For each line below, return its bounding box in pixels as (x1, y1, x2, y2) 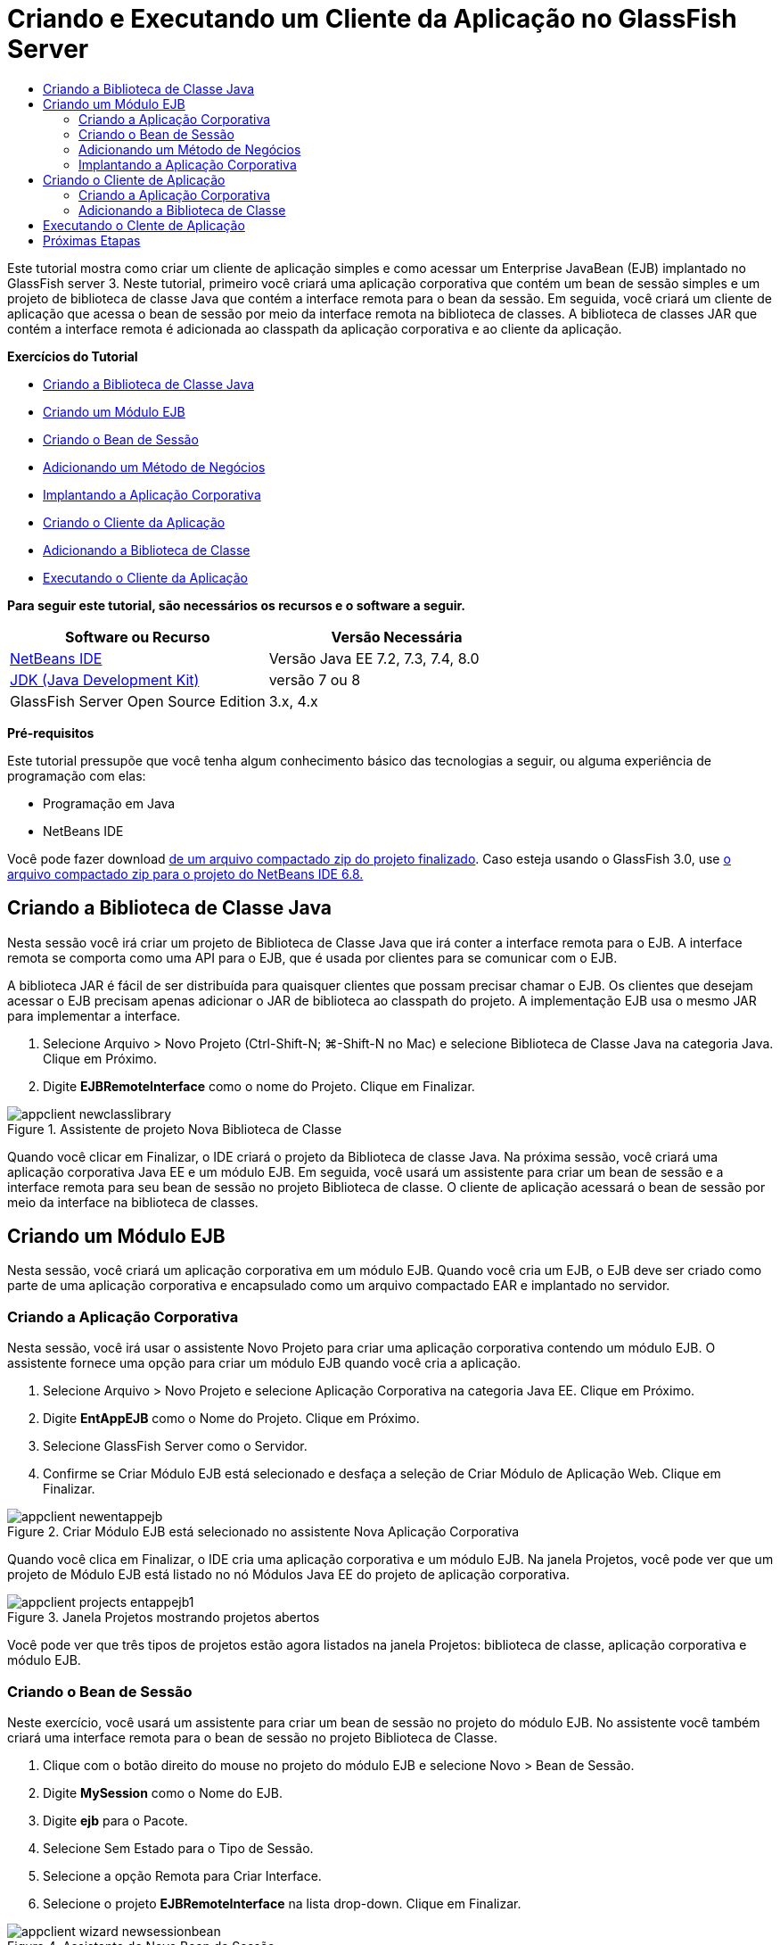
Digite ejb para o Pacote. (43, 1812, 188, 1828)
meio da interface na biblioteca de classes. (7, 1194, 259, 1210)
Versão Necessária (331, 627, 463, 646)
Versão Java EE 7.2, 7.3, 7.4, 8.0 (268, 649, 480, 667)
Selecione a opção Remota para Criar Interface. (43, 1867, 322, 1883)
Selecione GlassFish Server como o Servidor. (43, 1438, 308, 1454)
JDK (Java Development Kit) (10, 670, 200, 689)
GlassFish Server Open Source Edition (10, 691, 266, 710)
